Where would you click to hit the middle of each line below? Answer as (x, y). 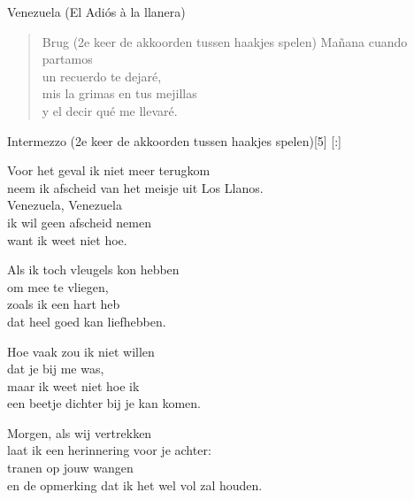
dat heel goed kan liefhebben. (87, 321)
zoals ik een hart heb (64, 304)
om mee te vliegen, (58, 286)
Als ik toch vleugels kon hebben (93, 269)
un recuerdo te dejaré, (102, 76)
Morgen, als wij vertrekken (80, 432)
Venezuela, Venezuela (65, 205)
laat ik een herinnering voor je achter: (109, 450)
